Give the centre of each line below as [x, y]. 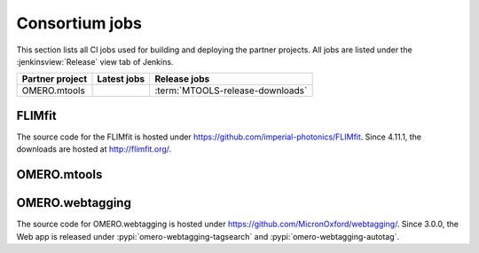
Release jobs [182, 79]
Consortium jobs [79, 23]
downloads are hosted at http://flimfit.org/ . [94, 149]
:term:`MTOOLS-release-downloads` [231, 91]
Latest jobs [121, 79]
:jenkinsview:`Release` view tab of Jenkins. [95, 61]
